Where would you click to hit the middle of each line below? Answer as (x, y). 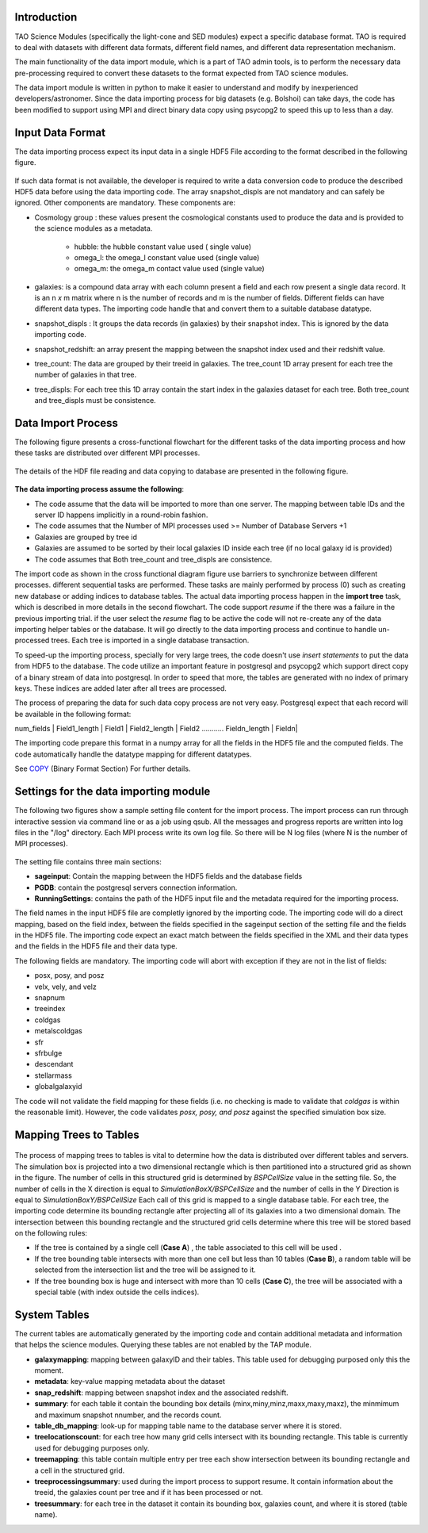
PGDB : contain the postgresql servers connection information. (136, 887)
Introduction (46, 17)
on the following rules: (51, 1233)
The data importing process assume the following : (99, 489)
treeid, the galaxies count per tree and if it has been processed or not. (149, 1493)
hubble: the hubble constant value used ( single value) (163, 247)
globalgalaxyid (58, 1087)
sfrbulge (48, 1053)
